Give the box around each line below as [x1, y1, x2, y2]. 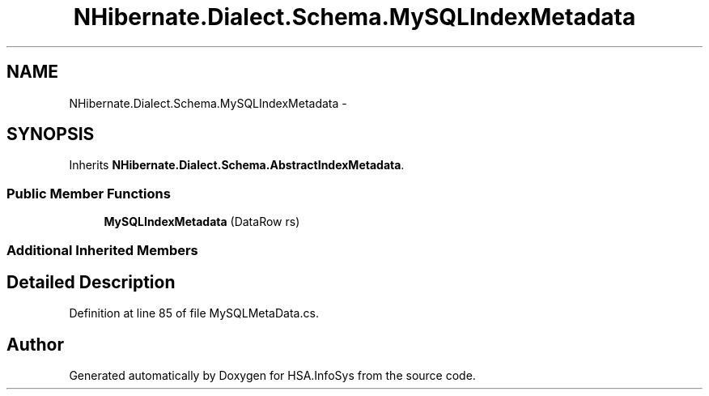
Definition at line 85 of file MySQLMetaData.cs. [69, 306, 319, 321]
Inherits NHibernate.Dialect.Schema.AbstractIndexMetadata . [69, 158, 405, 172]
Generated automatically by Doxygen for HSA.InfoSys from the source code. [69, 368, 476, 383]
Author [6, 334, 64, 355]
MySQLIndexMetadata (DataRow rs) [104, 215, 300, 229]
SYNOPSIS [6, 124, 95, 145]
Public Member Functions [6, 185, 171, 202]
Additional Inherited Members [6, 241, 198, 258]
